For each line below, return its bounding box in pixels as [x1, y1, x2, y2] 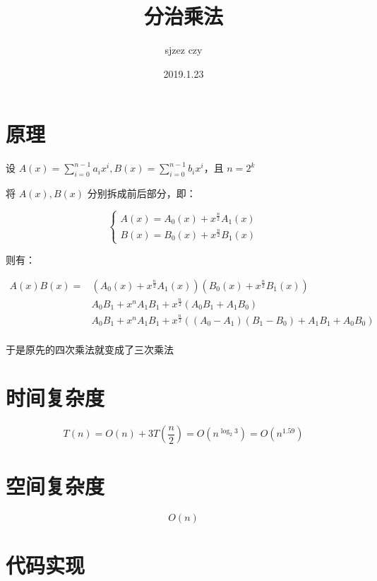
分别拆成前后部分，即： [87, 186, 196, 201]
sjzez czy [164, 42, 203, 57]
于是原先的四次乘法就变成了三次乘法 [6, 341, 174, 356]
